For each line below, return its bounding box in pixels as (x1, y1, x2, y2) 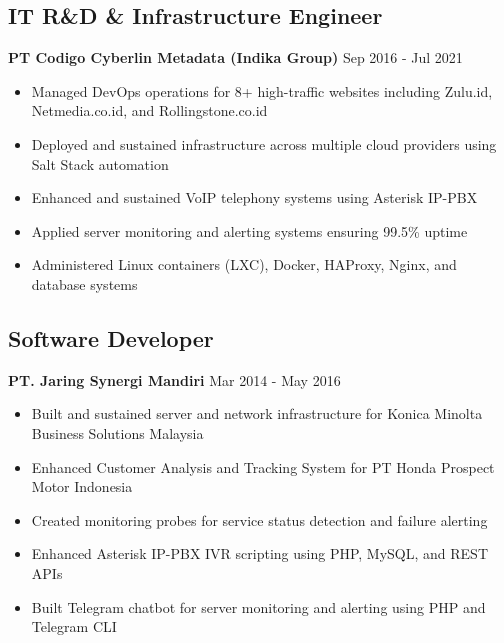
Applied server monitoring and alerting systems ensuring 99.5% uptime (31, 220, 468, 241)
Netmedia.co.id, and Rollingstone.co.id (31, 100, 268, 121)
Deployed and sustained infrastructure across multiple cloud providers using (31, 133, 497, 154)
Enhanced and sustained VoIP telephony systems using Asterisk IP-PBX (31, 187, 478, 208)
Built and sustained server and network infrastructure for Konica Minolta (31, 403, 483, 424)
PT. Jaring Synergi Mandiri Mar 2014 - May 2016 (8, 369, 341, 390)
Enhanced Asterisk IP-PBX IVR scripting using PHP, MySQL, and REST (31, 543, 489, 564)
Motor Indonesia (31, 476, 133, 497)
